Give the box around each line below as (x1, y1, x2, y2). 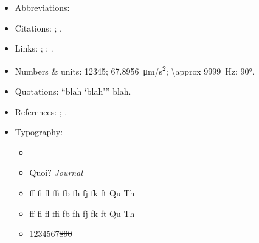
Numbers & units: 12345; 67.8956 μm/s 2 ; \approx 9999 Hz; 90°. (15, 62, 255, 77)
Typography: (15, 125, 63, 138)
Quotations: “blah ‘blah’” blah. (15, 85, 131, 98)
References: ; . (15, 105, 67, 118)
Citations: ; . (15, 21, 62, 34)
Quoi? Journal (29, 166, 83, 179)
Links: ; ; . (15, 42, 54, 55)
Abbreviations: (15, 1, 70, 13)
